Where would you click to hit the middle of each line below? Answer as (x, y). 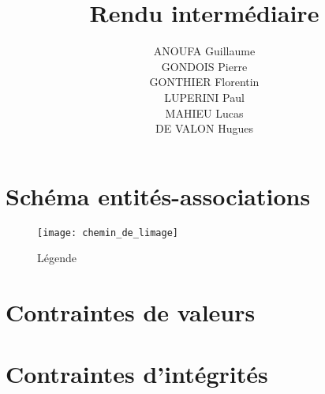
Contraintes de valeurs (131, 312)
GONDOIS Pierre (204, 66)
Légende (57, 258)
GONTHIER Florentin (204, 82)
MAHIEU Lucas (204, 113)
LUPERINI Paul (204, 97)
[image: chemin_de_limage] (108, 233)
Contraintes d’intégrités (137, 374)
